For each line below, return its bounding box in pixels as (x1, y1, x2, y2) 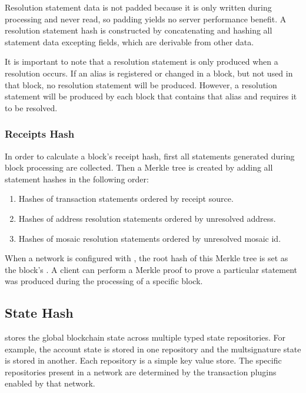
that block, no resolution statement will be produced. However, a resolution (5, 78, 277, 91)
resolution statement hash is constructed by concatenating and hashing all (5, 24, 272, 36)
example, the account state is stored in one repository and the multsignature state (5, 342, 301, 355)
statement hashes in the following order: (5, 172, 149, 185)
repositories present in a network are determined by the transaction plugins (5, 365, 277, 378)
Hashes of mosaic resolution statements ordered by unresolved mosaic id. (18, 232, 281, 244)
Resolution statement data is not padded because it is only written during (5, 1, 272, 13)
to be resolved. (5, 101, 58, 114)
